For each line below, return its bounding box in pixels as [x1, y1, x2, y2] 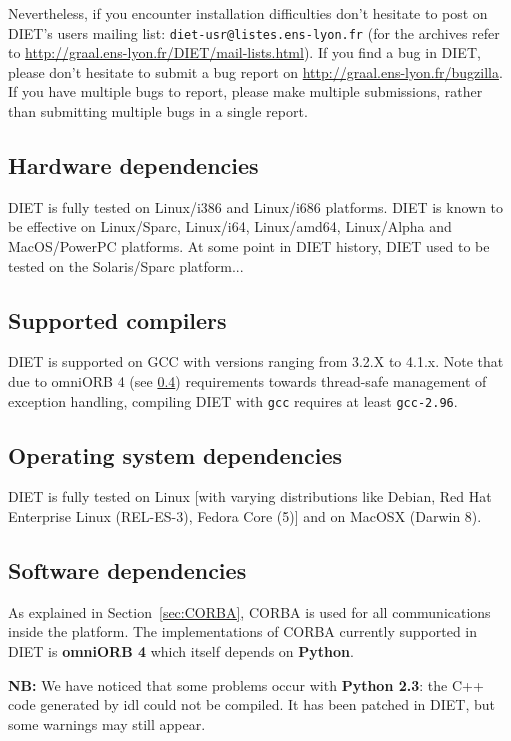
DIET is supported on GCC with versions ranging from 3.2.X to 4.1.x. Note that [8, 351, 504, 372]
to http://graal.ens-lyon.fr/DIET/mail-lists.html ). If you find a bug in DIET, [8, 42, 481, 63]
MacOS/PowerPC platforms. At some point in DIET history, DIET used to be [8, 236, 490, 257]
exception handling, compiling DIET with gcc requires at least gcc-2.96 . [8, 390, 458, 411]
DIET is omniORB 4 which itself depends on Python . [8, 641, 354, 662]
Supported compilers [8, 304, 227, 335]
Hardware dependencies [8, 150, 259, 181]
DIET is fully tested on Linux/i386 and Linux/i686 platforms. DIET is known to [8, 196, 504, 217]
